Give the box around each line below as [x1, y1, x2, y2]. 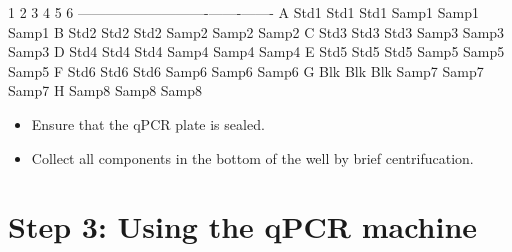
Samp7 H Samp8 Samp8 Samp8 [8, 80, 203, 101]
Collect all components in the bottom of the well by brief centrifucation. [31, 147, 474, 168]
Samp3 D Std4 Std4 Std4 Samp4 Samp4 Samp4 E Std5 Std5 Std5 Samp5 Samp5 [8, 41, 505, 62]
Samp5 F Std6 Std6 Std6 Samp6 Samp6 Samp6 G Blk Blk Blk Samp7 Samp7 [8, 60, 484, 81]
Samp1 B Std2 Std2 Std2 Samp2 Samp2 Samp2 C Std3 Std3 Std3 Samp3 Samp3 [8, 21, 505, 42]
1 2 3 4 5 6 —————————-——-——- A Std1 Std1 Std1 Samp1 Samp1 [8, 2, 479, 22]
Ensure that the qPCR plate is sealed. [31, 113, 265, 134]
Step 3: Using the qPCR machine [8, 206, 478, 247]
